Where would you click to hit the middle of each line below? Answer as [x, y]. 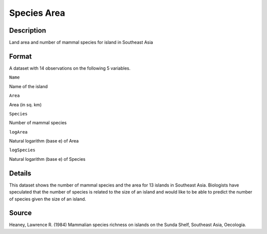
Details [20, 173]
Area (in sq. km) [25, 104]
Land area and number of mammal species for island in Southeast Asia [81, 43]
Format [21, 56]
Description [28, 30]
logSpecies [22, 150]
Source [21, 213]
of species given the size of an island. [48, 199]
